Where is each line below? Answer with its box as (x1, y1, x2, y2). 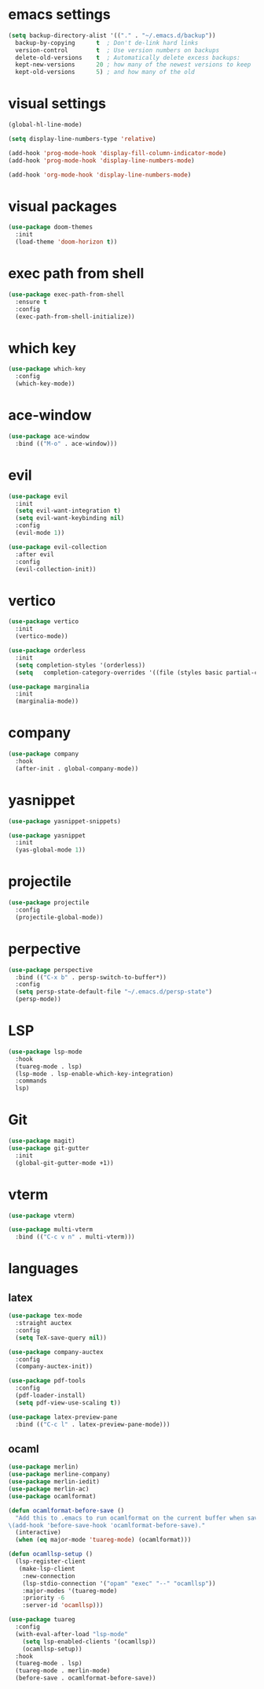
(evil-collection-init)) (15, 565, 97, 573)
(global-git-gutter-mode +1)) (15, 1159, 114, 1167)
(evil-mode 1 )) (15, 529, 65, 537)
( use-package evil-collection (8, 543, 108, 551)
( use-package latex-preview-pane (8, 1412, 118, 1421)
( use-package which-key (8, 365, 86, 373)
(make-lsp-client (18, 1565, 76, 1572)
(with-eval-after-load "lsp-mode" (15, 1630, 128, 1638)
